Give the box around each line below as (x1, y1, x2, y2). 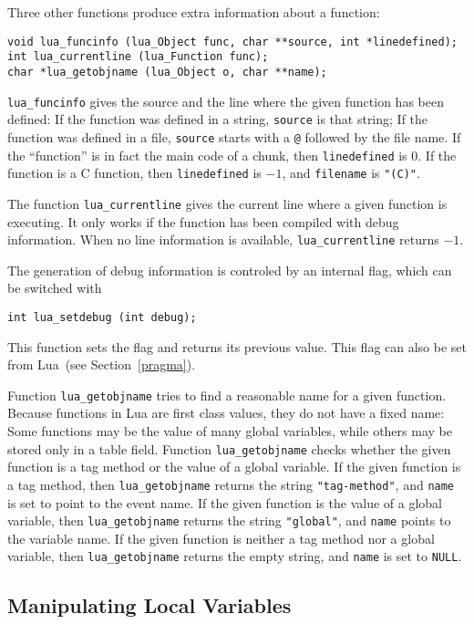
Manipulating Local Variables (7, 591, 292, 619)
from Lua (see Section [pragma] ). (7, 355, 196, 374)
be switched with (7, 278, 102, 297)
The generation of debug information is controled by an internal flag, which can (7, 260, 452, 279)
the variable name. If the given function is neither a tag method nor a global (7, 528, 435, 547)
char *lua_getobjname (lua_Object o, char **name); (7, 65, 327, 78)
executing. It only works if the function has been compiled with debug (7, 212, 399, 231)
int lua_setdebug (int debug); (7, 310, 197, 324)
